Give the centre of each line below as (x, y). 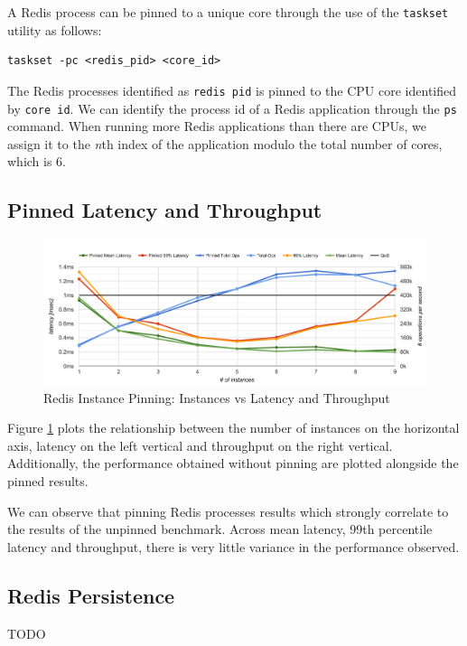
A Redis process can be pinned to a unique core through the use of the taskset (228, 12)
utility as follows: (55, 29)
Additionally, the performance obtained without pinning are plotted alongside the (233, 463)
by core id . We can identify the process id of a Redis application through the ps (232, 108)
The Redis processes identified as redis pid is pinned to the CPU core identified (232, 90)
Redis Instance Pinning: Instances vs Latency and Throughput (217, 397)
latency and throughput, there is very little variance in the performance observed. (233, 546)
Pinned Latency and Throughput (165, 210)
